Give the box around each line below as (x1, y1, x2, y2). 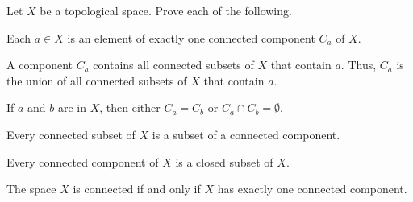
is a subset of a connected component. (152, 126, 340, 142)
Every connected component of (6, 153, 159, 170)
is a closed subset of (175, 153, 273, 170)
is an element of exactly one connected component (67, 29, 315, 46)
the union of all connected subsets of (6, 72, 187, 89)
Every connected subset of (6, 126, 136, 142)
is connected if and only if (73, 180, 201, 197)
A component (6, 56, 73, 73)
